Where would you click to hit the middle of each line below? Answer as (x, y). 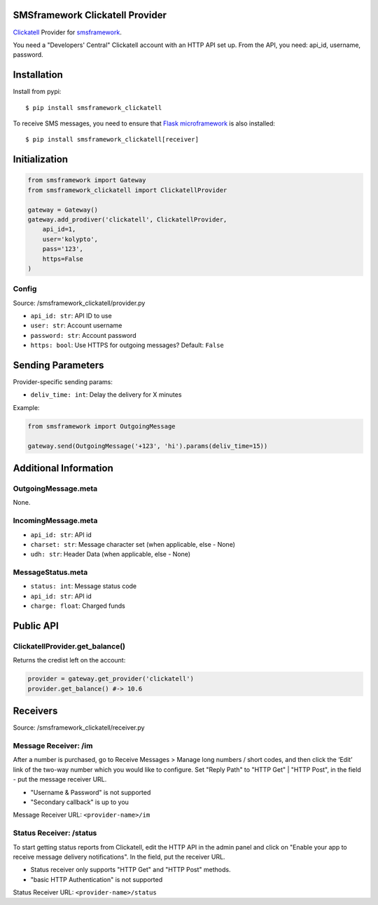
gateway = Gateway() (63, 210)
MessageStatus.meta (50, 573)
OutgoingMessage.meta (55, 489)
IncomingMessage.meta (55, 521)
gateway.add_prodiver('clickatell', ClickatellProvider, (127, 219)
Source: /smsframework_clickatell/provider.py (79, 303)
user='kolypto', (70, 239)
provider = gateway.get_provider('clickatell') (111, 679)
